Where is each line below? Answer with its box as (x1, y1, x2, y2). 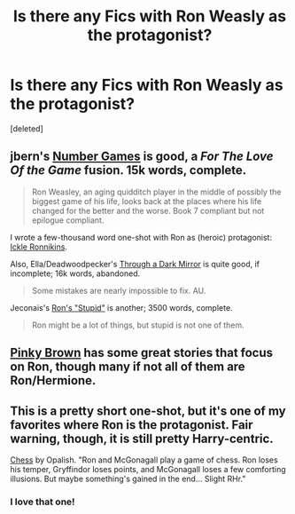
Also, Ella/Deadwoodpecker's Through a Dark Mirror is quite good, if (10, 258, 260, 269)
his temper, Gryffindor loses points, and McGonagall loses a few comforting (10, 463, 286, 474)
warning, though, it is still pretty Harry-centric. (10, 431, 274, 446)
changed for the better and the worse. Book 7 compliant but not (31, 205, 265, 216)
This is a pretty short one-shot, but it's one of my (10, 403, 286, 418)
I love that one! (10, 495, 75, 508)
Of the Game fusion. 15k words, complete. (10, 162, 247, 178)
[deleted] (10, 123, 43, 134)
